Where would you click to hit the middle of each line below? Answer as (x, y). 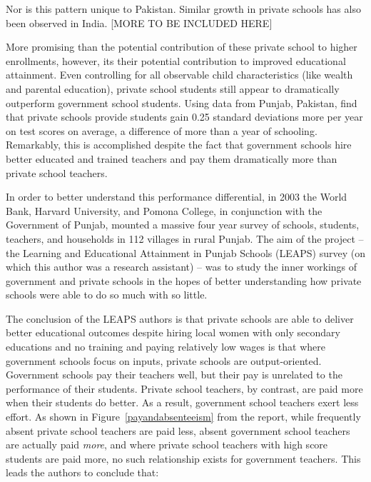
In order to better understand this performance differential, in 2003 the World (177, 197)
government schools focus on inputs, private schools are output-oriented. (164, 360)
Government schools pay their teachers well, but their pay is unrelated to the (174, 375)
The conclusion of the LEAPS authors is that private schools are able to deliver (180, 318)
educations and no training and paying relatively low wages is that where (166, 347)
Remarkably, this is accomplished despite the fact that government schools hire (179, 145)
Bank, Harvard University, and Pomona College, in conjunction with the (164, 210)
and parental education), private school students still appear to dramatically (173, 88)
